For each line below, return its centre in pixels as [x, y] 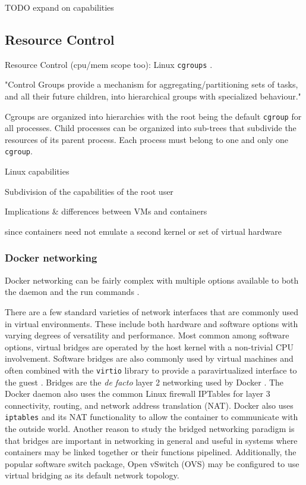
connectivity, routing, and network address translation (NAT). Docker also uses [149, 405]
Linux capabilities [37, 171]
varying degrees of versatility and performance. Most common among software [147, 335]
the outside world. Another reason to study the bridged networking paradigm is [150, 428]
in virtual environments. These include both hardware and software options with [152, 323]
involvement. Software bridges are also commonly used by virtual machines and [149, 358]
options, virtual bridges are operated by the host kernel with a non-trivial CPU [149, 346]
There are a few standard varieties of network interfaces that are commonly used [152, 311]
